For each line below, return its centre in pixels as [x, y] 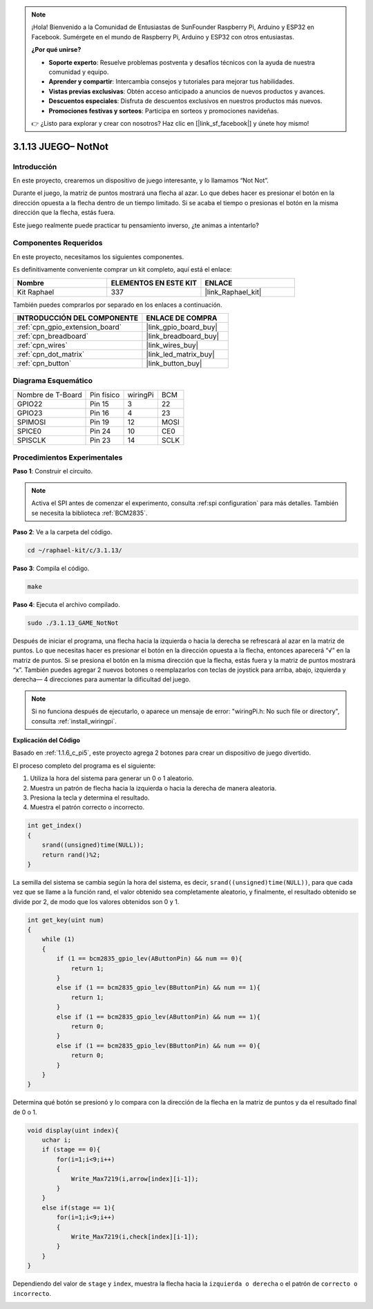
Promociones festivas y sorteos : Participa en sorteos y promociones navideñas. [164, 111]
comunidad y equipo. [79, 72]
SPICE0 [29, 431]
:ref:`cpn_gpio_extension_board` [69, 327]
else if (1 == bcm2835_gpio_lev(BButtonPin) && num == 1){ [159, 988]
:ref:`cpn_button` [44, 363]
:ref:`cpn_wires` [42, 345]
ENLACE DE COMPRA [182, 318]
